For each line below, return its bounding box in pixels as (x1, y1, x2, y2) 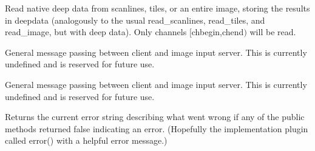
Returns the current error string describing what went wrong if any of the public (5, 110, 305, 123)
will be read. (249, 25, 296, 38)
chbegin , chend (191, 25, 244, 38)
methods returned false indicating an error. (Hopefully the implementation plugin (5, 122, 308, 135)
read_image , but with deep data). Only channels (5, 25, 187, 38)
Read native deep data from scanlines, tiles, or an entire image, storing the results (5, 2, 310, 14)
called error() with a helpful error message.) (5, 134, 168, 147)
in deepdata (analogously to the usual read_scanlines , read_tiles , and (5, 13, 265, 26)
